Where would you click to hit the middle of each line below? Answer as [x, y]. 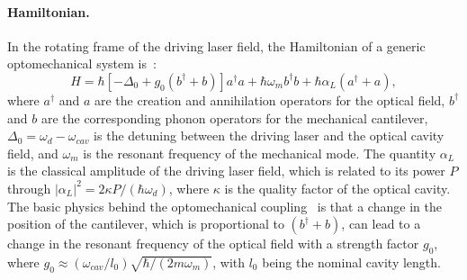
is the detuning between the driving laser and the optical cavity [269, 135]
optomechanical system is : [82, 63]
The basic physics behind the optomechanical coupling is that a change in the [225, 206]
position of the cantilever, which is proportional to [146, 224]
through [29, 188]
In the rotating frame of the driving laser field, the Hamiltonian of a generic [216, 45]
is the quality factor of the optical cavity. [337, 188]
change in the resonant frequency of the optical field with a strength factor [213, 244]
